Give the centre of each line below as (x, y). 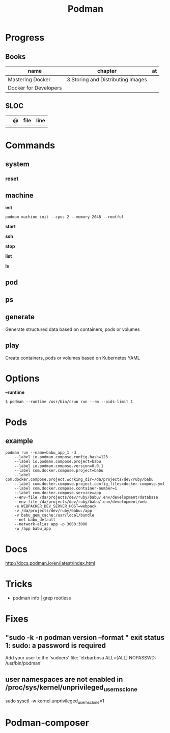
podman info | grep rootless (42, 598)
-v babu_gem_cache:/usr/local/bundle (54, 515)
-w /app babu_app (33, 529)
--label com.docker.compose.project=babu (59, 471)
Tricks (19, 584)
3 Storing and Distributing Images (107, 80)
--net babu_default (35, 520)
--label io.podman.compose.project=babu (58, 462)
